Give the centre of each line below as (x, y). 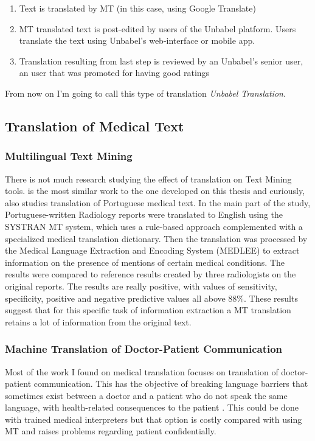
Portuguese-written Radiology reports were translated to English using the (144, 214)
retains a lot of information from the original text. (98, 321)
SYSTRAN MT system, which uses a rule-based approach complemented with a (154, 226)
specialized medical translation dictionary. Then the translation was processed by (156, 238)
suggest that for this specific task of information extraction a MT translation (148, 310)
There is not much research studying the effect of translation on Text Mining (148, 179)
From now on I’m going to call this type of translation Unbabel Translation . (145, 93)
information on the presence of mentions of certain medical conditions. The (145, 262)
